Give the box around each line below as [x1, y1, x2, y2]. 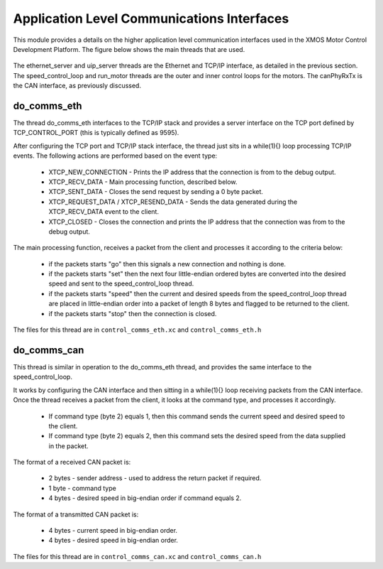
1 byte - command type [48, 484, 116, 492]
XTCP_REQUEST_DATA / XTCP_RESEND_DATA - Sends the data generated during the [48, 197, 298, 206]
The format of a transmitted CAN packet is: [13, 510, 139, 519]
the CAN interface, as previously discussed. [13, 82, 142, 90]
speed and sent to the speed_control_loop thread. [48, 279, 194, 288]
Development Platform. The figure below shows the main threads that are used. [13, 45, 245, 53]
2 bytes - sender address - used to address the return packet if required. [48, 474, 262, 482]
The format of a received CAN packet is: [13, 458, 131, 467]
